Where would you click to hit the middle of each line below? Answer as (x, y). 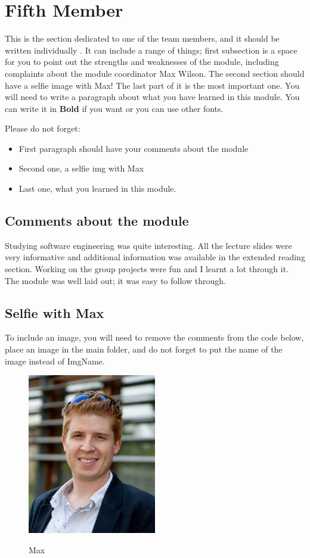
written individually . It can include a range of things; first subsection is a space (151, 50)
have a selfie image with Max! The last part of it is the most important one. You (152, 85)
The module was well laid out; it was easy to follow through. (115, 280)
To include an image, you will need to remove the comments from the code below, (154, 337)
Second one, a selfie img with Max (81, 168)
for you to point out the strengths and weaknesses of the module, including (142, 62)
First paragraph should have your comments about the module (134, 148)
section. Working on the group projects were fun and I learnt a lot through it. (147, 269)
